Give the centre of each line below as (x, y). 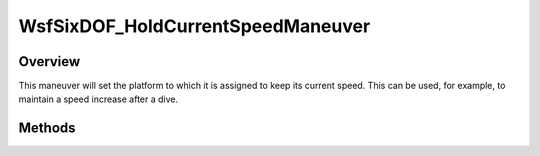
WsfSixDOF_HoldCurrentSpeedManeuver (194, 26)
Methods (47, 128)
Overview (49, 61)
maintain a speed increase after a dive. (98, 99)
